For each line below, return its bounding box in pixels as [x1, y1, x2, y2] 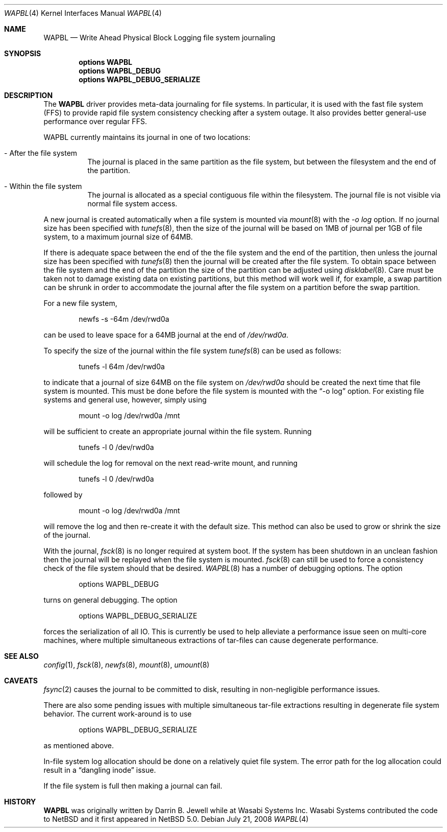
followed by [43, 490, 83, 499]
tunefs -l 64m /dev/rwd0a [79, 362, 165, 371]
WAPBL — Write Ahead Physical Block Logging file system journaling [43, 33, 276, 42]
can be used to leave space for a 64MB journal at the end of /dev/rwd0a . [43, 330, 289, 339]
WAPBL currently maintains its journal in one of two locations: [43, 133, 251, 141]
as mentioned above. [43, 741, 114, 750]
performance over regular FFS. [43, 117, 147, 126]
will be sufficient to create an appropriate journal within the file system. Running [43, 427, 312, 436]
